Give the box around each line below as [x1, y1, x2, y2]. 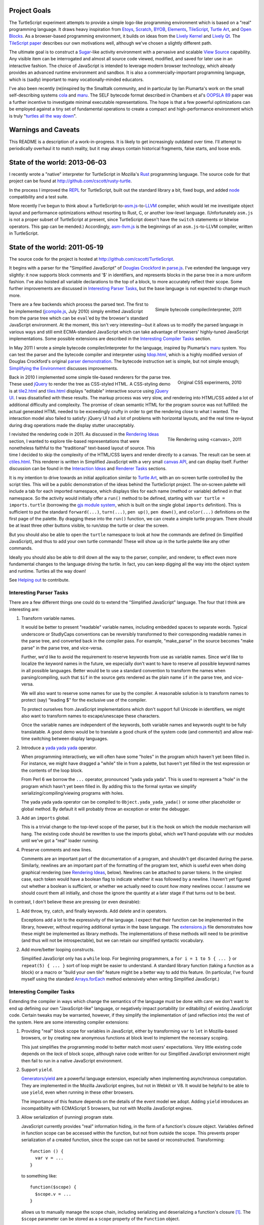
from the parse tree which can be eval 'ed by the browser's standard [9, 315, 149, 321]
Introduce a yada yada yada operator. [21, 745, 97, 751]
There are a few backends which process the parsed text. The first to [9, 301, 149, 307]
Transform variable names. [21, 615, 76, 621]
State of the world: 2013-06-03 [9, 158, 107, 167]
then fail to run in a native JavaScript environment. [21, 1057, 123, 1063]
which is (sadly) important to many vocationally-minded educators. [9, 76, 144, 82]
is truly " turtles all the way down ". [9, 113, 77, 119]
